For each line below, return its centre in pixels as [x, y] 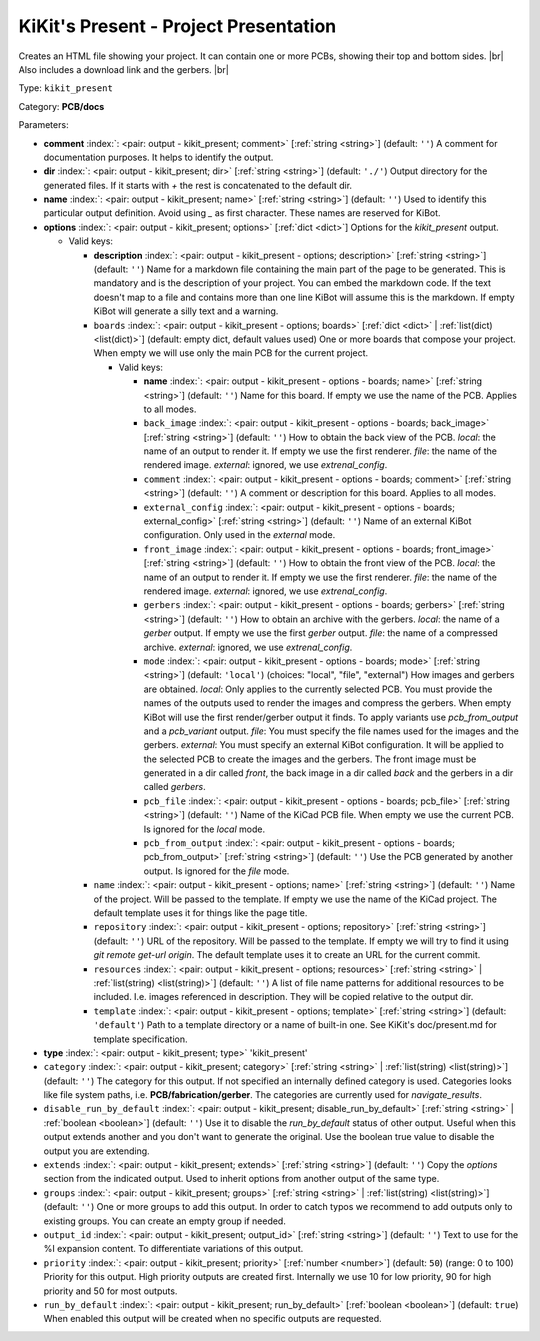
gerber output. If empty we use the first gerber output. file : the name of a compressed [321, 633]
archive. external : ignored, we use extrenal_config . [248, 647]
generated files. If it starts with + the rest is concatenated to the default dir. [198, 185]
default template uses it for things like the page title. [200, 912]
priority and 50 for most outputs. [110, 1291]
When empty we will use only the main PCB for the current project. [231, 353]
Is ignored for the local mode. [204, 829]
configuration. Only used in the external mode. [239, 535]
